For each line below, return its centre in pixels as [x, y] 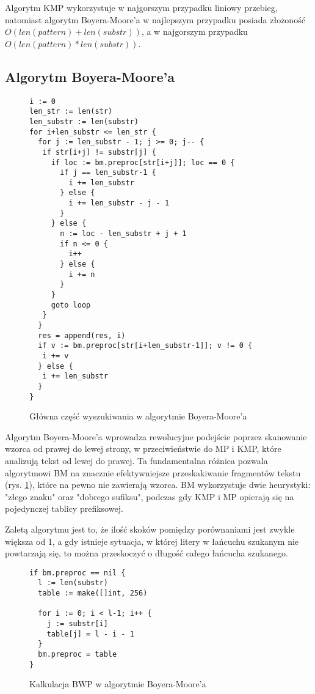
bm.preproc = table [78, 655]
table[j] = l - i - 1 [90, 634]
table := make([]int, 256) [93, 593]
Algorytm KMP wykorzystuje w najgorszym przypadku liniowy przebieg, [141, 7]
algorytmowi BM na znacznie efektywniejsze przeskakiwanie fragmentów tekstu [153, 472]
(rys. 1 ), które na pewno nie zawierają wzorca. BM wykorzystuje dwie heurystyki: [158, 485]
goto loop [71, 305]
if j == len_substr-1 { [108, 173]
